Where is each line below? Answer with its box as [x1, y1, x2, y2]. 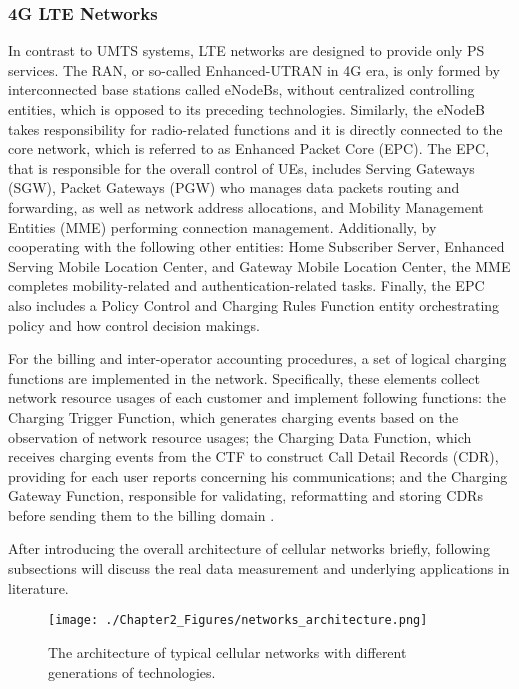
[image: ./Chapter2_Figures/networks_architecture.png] [48, 613, 428, 628]
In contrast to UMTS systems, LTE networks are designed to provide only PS [8, 40, 485, 61]
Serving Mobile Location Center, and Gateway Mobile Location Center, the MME [8, 255, 511, 276]
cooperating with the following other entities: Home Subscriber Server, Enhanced [8, 236, 505, 257]
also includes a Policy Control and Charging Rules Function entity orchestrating [8, 294, 500, 315]
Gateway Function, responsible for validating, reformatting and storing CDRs [8, 485, 483, 506]
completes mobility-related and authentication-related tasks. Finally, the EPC [8, 275, 485, 296]
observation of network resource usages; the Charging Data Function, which [8, 426, 472, 447]
